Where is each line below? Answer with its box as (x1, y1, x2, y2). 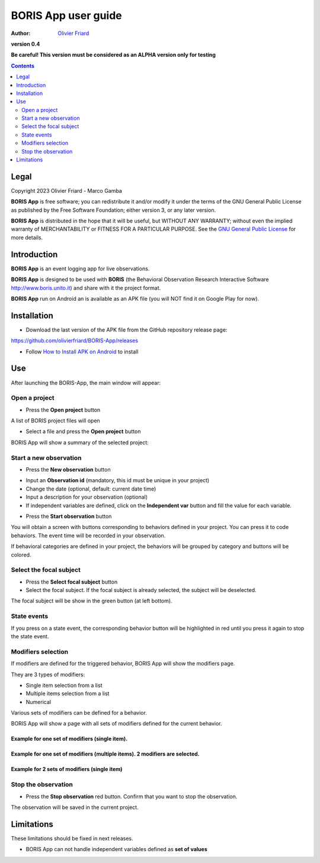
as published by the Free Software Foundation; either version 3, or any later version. (11, 206, 216, 214)
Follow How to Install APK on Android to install (25, 348, 139, 355)
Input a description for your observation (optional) (25, 493, 148, 501)
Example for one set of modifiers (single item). (11, 735, 128, 743)
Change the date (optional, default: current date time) (25, 485, 156, 492)
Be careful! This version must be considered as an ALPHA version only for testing (11, 51, 216, 59)
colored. (11, 551, 31, 558)
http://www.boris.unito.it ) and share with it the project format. (11, 284, 161, 291)
